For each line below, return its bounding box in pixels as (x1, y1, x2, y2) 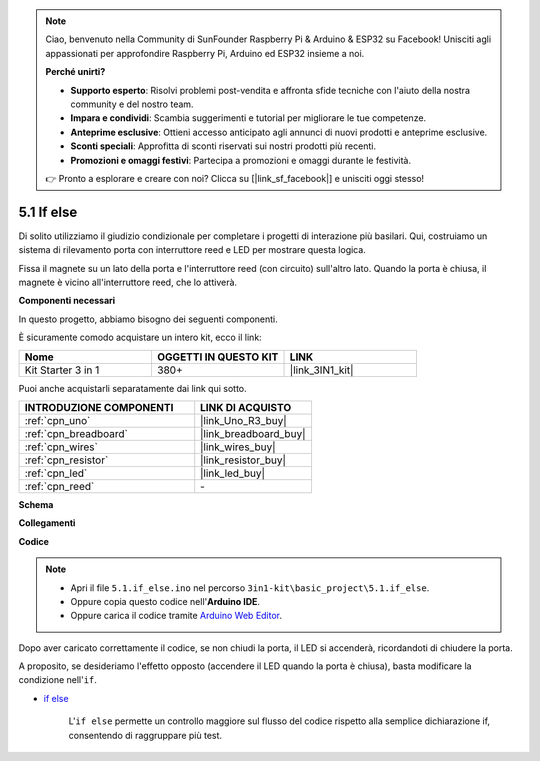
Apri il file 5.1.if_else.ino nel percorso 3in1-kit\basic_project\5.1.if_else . (70, 581, 430, 594)
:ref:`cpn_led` (24, 466, 88, 480)
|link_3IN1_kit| (289, 363, 354, 377)
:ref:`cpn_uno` (24, 413, 91, 427)
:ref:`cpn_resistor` (24, 453, 109, 467)
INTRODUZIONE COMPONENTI (24, 400, 174, 414)
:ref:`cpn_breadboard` (24, 426, 129, 440)
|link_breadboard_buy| (200, 426, 306, 440)
